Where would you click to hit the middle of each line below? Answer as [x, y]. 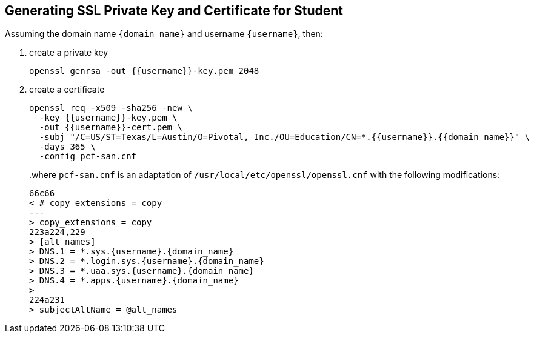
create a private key [69, 53]
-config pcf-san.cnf [88, 157]
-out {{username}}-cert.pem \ [111, 128]
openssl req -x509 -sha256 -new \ [111, 108]
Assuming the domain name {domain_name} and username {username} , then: [164, 34]
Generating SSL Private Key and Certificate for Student [174, 11]
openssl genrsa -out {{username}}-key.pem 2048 [144, 71]
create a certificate [67, 90]
